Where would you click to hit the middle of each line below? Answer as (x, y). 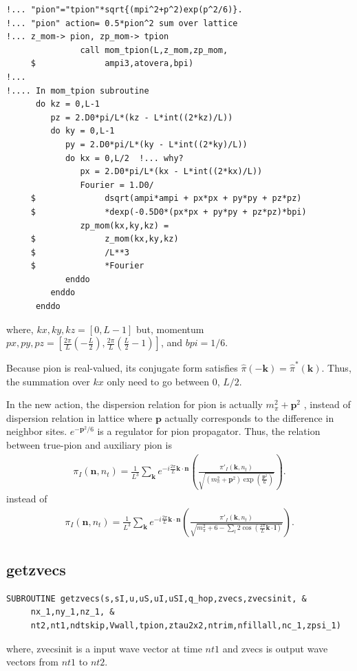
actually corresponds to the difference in (249, 417)
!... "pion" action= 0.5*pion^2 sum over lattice (122, 23)
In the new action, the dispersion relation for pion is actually (134, 404)
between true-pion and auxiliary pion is (89, 444)
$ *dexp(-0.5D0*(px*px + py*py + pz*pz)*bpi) (169, 212)
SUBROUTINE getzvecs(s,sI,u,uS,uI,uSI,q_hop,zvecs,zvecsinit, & (156, 598)
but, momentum (170, 329)
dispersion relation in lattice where (79, 417)
